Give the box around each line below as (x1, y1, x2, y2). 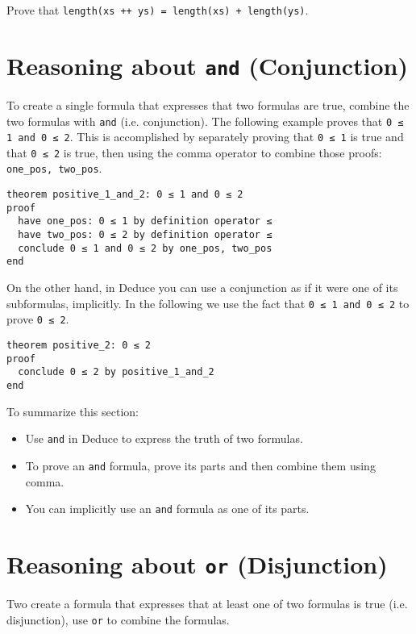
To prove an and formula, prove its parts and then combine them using (25, 457, 376, 473)
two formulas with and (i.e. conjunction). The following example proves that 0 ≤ (6, 112, 404, 129)
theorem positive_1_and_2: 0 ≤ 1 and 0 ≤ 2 (6, 189, 243, 201)
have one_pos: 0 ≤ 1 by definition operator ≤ (18, 215, 272, 227)
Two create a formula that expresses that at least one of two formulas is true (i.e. (6, 595, 408, 611)
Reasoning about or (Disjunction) (6, 547, 388, 580)
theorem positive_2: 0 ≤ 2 (6, 339, 151, 351)
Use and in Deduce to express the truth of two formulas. (25, 430, 303, 447)
